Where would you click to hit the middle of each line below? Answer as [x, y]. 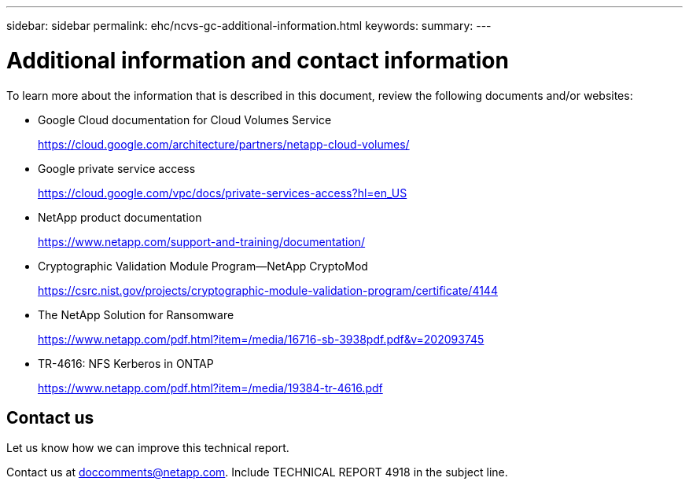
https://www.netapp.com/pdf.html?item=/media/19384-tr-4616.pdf [210, 388]
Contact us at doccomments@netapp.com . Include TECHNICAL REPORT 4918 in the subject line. [257, 472]
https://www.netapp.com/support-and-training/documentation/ [202, 241]
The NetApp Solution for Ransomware [136, 314]
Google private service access [117, 168]
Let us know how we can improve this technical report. [148, 448]
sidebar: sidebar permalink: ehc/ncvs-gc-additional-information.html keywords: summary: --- [249, 26]
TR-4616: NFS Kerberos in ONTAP [126, 363]
